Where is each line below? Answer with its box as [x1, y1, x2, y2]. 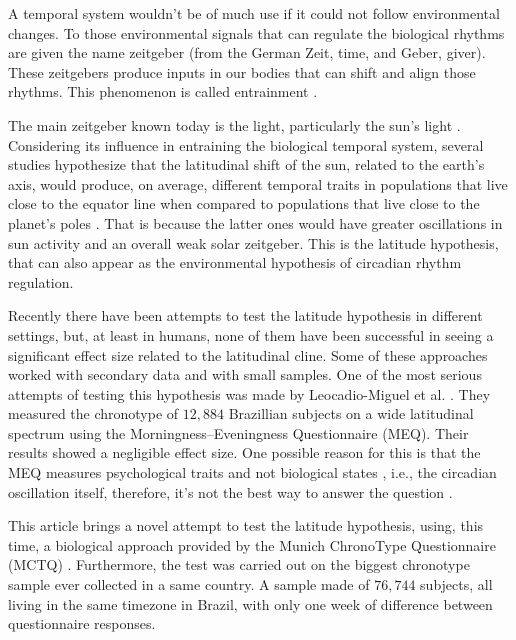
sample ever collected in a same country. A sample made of [8, 574, 370, 595]
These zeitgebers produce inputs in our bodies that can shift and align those [8, 61, 476, 82]
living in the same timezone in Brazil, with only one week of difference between [8, 593, 493, 614]
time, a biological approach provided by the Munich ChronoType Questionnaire [8, 534, 496, 555]
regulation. [8, 271, 74, 292]
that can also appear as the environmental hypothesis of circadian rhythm [8, 252, 462, 273]
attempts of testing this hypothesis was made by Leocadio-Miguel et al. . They [8, 383, 491, 404]
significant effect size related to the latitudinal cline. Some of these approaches [8, 344, 488, 365]
